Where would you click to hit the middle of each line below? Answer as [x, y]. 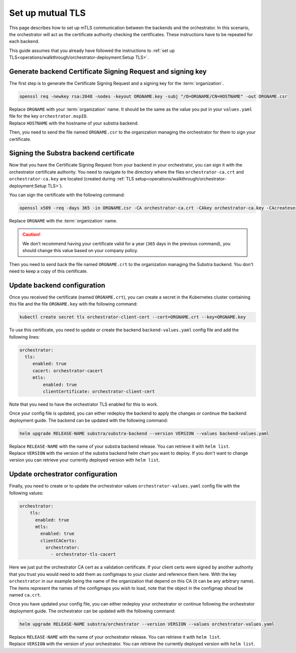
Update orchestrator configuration [63, 474]
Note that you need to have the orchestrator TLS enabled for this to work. [84, 404]
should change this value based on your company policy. [80, 251]
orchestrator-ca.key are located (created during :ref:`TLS [72, 179]
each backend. [24, 42]
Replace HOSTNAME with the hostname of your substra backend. [74, 123]
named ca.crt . [25, 595]
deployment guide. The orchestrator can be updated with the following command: [92, 611]
